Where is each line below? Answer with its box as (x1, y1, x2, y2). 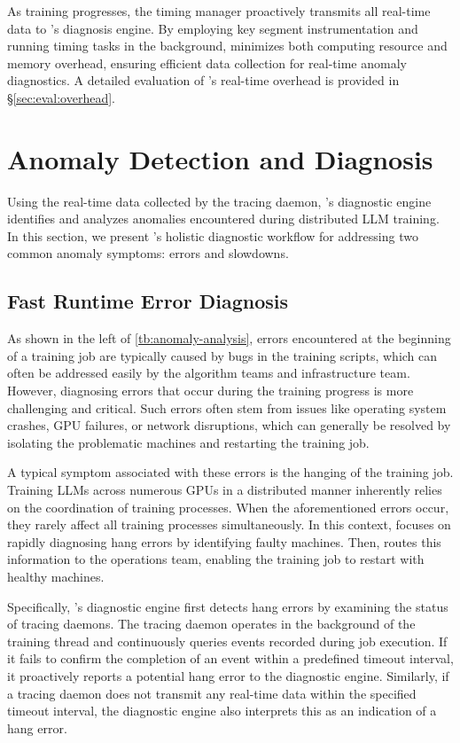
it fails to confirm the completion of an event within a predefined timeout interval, (7, 649, 454, 668)
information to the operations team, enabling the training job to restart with (7, 550, 425, 568)
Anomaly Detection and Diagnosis (7, 140, 433, 176)
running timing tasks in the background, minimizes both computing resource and (7, 36, 448, 55)
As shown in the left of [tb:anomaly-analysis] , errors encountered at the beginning (7, 329, 451, 348)
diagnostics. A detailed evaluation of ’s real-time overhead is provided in (7, 71, 400, 90)
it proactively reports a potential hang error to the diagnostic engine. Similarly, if (7, 666, 449, 684)
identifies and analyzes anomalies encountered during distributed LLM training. (7, 209, 440, 228)
